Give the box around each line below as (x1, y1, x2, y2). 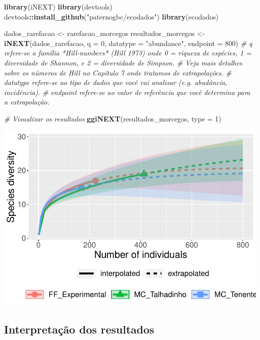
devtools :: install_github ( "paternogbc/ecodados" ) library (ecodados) (4, 11, 219, 21)
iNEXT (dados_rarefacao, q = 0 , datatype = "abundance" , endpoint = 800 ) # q (4, 37, 252, 48)
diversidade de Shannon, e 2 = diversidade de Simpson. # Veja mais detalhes (4, 57, 242, 67)
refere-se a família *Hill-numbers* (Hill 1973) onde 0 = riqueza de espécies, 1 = (4, 47, 251, 58)
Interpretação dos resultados (4, 321, 154, 337)
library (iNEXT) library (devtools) (4, 1, 112, 11)
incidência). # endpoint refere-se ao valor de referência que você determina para (4, 86, 250, 97)
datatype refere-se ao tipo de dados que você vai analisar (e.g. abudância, (4, 77, 227, 87)
